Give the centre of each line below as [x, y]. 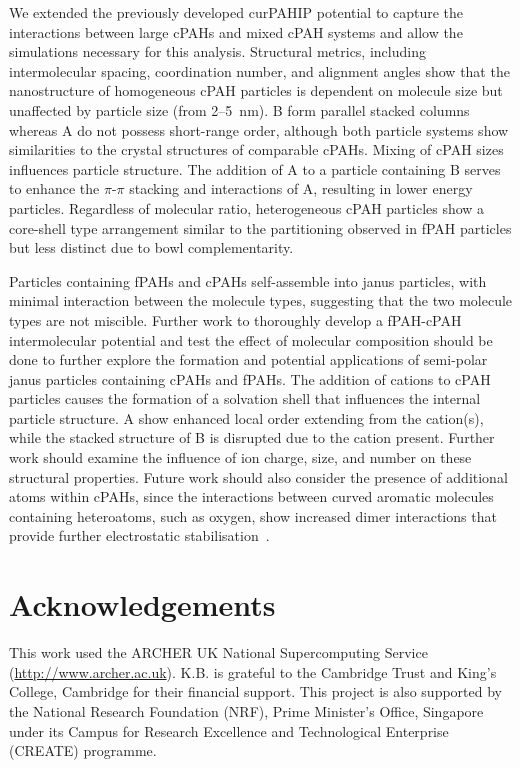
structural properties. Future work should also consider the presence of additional [258, 476]
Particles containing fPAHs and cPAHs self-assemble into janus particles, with [248, 280]
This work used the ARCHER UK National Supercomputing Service [218, 652]
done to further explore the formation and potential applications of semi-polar [248, 359]
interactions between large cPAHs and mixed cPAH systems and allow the [236, 31]
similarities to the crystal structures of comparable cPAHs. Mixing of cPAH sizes [256, 149]
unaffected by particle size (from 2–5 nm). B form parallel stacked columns [239, 109]
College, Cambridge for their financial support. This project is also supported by [255, 691]
